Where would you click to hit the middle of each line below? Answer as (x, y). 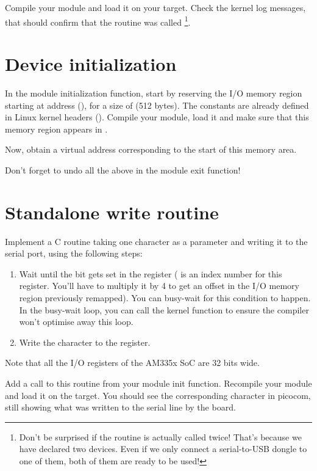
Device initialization (91, 64)
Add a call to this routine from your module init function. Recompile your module (158, 383)
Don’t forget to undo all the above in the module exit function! (123, 170)
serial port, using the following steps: (74, 253)
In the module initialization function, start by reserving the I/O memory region (154, 93)
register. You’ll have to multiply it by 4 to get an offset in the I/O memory (159, 286)
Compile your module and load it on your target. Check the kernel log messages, (155, 7)
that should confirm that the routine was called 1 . (98, 21)
